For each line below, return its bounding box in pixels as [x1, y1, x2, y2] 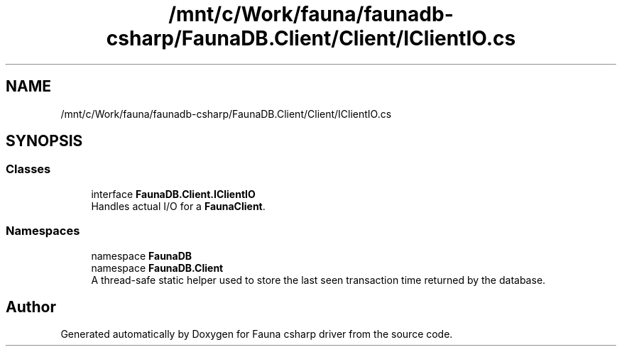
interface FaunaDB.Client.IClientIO [91, 187, 256, 200]
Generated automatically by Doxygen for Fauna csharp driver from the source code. [60, 328, 453, 341]
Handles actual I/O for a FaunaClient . [91, 199, 266, 212]
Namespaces [6, 224, 80, 238]
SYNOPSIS [6, 132, 83, 150]
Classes [6, 162, 51, 177]
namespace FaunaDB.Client [91, 261, 224, 274]
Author [6, 297, 56, 316]
